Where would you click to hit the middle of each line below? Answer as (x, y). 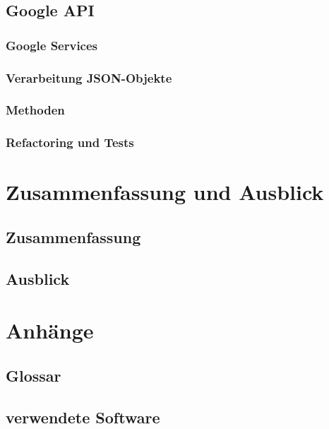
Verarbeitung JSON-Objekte (89, 77)
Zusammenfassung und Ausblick (165, 192)
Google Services (52, 45)
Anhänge (50, 330)
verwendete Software (83, 417)
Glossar (34, 375)
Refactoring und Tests (70, 142)
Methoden (35, 110)
